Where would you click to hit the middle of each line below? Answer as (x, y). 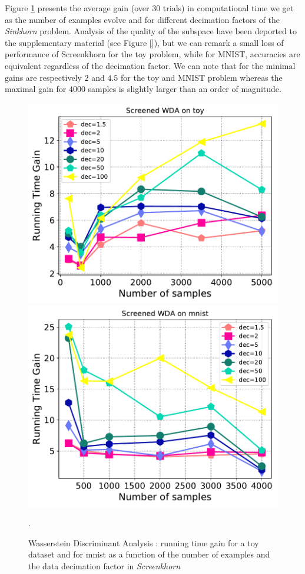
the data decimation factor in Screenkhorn (105, 565)
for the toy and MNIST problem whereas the (202, 77)
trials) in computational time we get (228, 8)
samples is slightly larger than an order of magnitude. (185, 89)
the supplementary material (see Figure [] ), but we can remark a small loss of (144, 42)
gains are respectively (43, 77)
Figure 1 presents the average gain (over (77, 8)
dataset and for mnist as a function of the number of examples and (149, 554)
